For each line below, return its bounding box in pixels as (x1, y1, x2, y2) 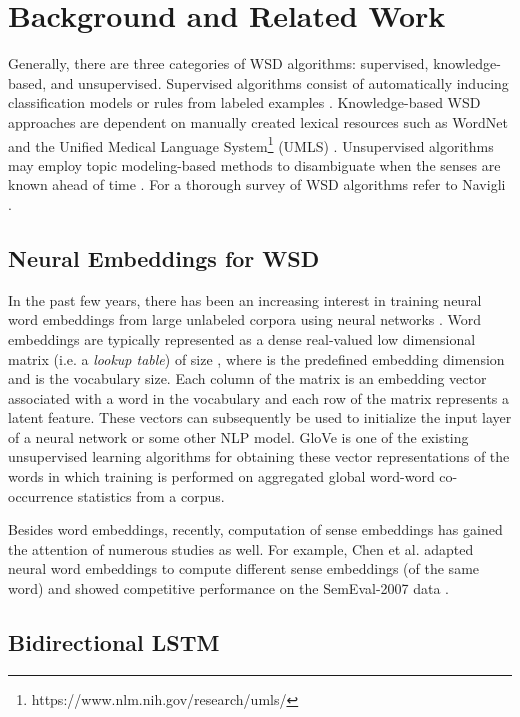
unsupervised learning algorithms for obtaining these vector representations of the (8, 446, 510, 467)
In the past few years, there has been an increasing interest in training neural (8, 289, 482, 310)
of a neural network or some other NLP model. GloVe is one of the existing (8, 426, 469, 447)
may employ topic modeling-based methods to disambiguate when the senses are (8, 154, 501, 175)
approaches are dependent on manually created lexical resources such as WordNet (8, 111, 508, 132)
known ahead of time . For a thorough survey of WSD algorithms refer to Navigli (8, 174, 506, 195)
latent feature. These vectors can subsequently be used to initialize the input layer (8, 407, 512, 428)
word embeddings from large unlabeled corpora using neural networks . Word (8, 309, 482, 330)
